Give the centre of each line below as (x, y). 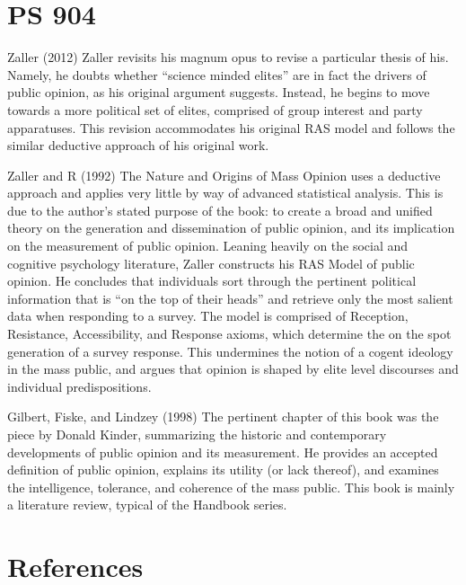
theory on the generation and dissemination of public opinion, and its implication (231, 228)
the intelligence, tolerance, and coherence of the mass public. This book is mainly (231, 487)
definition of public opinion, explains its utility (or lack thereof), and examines (223, 470)
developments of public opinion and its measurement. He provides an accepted (223, 452)
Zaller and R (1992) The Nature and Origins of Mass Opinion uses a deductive (224, 175)
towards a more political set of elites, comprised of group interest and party (215, 109)
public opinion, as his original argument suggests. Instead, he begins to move (219, 92)
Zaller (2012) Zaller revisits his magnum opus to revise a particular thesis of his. (228, 57)
